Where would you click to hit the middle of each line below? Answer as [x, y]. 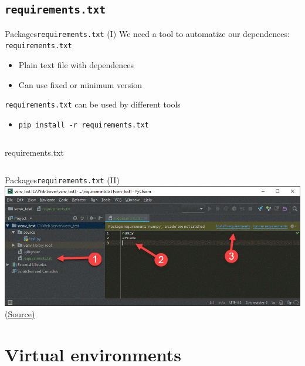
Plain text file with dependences [76, 65]
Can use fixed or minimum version [80, 84]
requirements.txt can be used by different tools [93, 104]
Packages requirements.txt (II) [62, 180]
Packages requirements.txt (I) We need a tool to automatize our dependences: [147, 33]
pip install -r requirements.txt [84, 125]
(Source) [20, 314]
